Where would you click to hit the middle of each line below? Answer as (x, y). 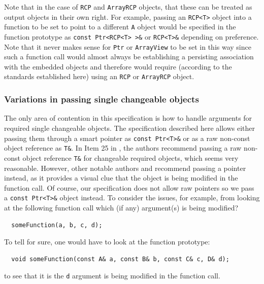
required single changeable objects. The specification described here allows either (130, 128)
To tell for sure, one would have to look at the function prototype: (107, 242)
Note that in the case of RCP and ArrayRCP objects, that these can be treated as (128, 7)
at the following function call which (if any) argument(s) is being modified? (121, 207)
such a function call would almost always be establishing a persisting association (129, 57)
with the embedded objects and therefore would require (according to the (118, 66)
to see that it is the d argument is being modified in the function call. (112, 276)
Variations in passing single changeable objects (102, 99)
